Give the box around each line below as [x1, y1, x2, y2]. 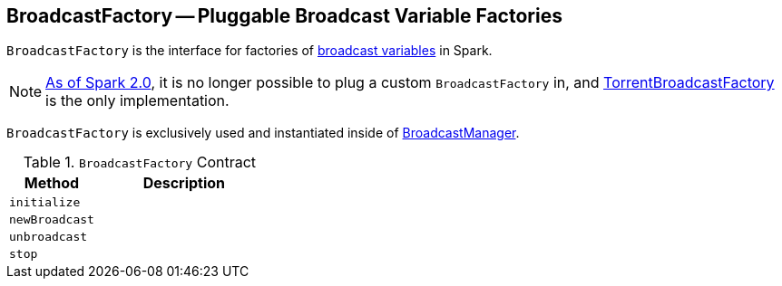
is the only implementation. [45, 91, 230, 110]
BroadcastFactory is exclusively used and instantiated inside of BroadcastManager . [6, 125, 520, 141]
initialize [9, 195, 81, 210]
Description [142, 174, 226, 193]
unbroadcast [9, 230, 88, 244]
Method [24, 174, 80, 193]
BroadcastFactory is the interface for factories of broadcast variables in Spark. [6, 43, 493, 59]
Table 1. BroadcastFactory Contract [23, 153, 257, 172]
